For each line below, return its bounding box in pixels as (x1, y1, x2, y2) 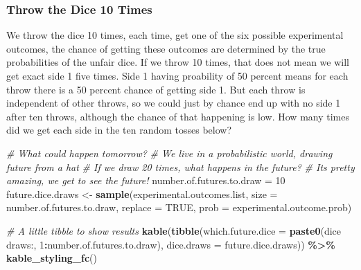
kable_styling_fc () (6, 251, 98, 265)
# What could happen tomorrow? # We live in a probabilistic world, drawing (6, 145, 333, 160)
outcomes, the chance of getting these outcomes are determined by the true (6, 41, 326, 55)
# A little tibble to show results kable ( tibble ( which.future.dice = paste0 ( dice (6, 223, 342, 237)
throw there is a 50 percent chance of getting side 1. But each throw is (6, 82, 306, 96)
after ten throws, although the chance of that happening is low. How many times (6, 109, 349, 123)
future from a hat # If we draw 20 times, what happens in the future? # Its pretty (6, 159, 355, 174)
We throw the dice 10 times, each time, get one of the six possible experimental (6, 28, 344, 42)
